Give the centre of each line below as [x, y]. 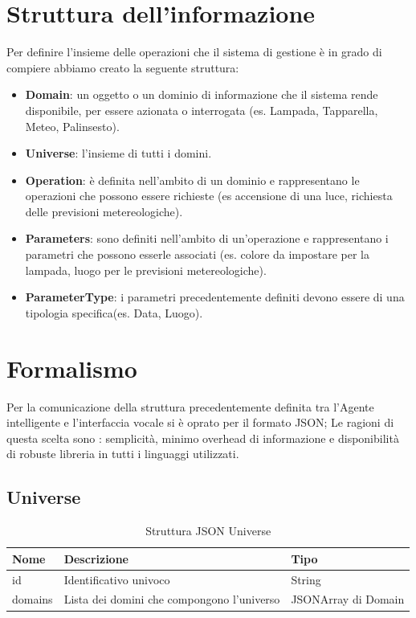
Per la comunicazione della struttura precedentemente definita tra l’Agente [190, 406]
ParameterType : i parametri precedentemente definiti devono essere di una [215, 297]
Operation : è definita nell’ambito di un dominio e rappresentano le [192, 180]
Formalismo [72, 368]
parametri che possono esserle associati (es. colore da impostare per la [197, 254]
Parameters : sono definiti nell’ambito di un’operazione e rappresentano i [207, 238]
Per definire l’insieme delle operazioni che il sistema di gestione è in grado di [194, 52]
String [306, 579]
